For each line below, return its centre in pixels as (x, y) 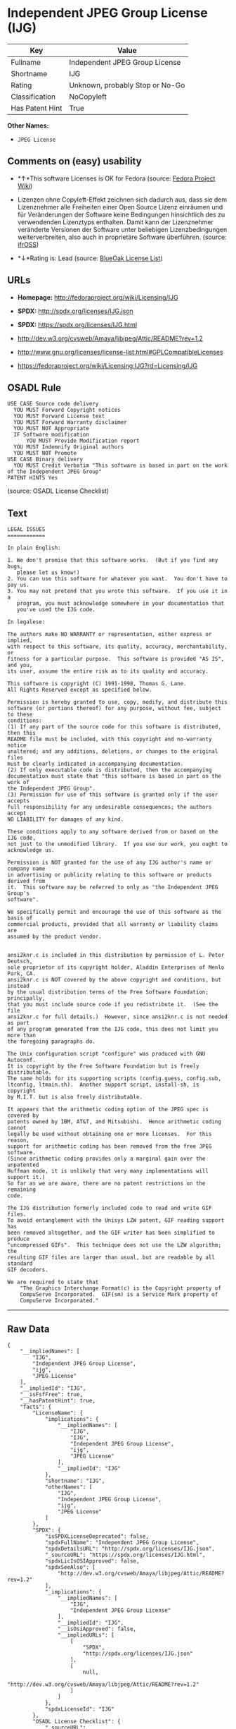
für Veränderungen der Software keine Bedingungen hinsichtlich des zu (121, 214)
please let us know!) (48, 573)
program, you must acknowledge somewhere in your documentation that (120, 604)
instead (19, 986)
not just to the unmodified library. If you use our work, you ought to (118, 844)
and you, (20, 665)
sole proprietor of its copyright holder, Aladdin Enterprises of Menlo (116, 967)
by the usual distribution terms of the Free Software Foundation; (108, 992)
